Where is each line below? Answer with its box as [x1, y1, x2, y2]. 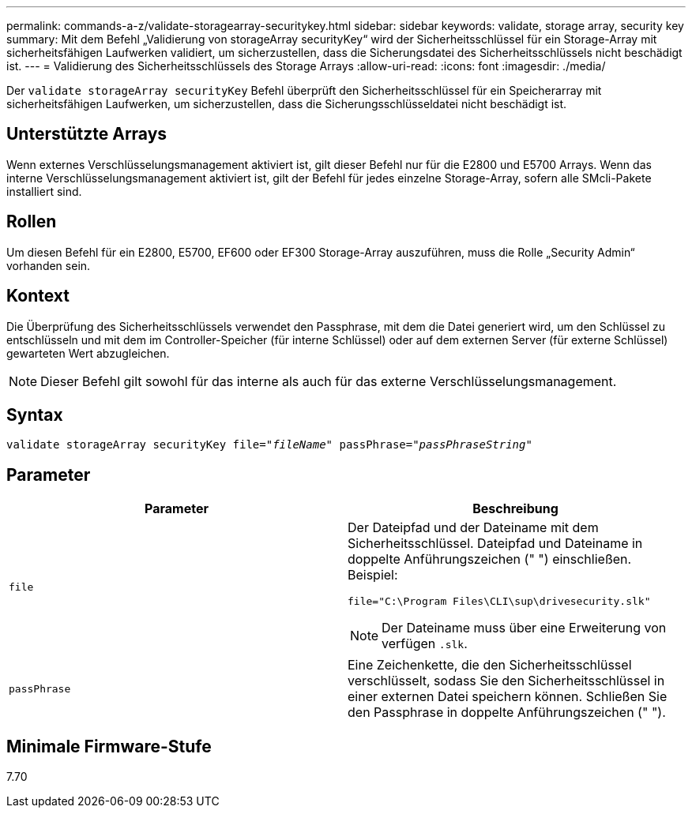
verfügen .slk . [382, 636, 468, 652]
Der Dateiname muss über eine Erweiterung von [382, 620, 667, 636]
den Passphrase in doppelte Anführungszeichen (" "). [348, 704, 666, 721]
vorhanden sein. [6, 258, 91, 272]
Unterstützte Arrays [6, 124, 167, 144]
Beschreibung [472, 501, 558, 517]
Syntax [6, 404, 63, 425]
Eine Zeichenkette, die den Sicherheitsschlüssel [348, 657, 632, 673]
